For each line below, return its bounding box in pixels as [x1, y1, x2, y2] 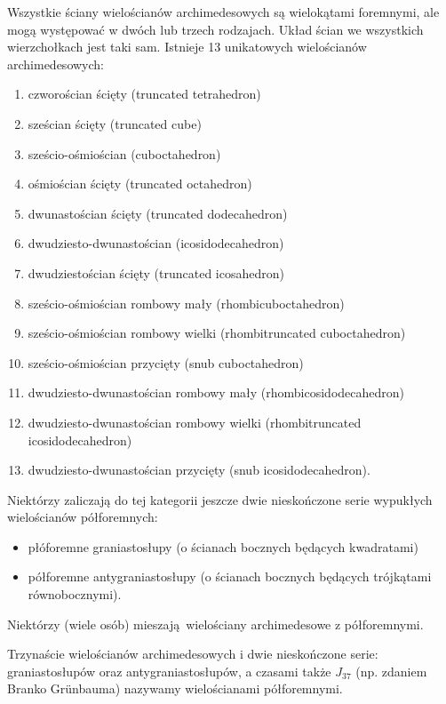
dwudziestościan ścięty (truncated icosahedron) [28, 263, 284, 282]
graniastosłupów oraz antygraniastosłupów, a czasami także [7, 661, 331, 680]
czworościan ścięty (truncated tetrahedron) [28, 84, 261, 103]
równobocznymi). [28, 585, 122, 604]
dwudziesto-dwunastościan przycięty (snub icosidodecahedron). [28, 460, 370, 479]
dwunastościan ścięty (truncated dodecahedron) [28, 204, 288, 222]
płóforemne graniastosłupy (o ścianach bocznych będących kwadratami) [28, 537, 418, 556]
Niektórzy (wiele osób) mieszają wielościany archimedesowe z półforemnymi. [7, 614, 424, 633]
